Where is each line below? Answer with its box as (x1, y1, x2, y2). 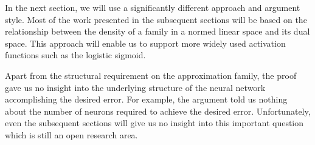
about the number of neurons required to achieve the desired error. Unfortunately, (5, 104, 311, 117)
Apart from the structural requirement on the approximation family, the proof (5, 69, 297, 81)
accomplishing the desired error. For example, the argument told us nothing (5, 93, 288, 106)
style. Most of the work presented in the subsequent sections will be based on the (5, 13, 307, 25)
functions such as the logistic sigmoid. (5, 49, 146, 61)
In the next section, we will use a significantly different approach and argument (5, 1, 300, 13)
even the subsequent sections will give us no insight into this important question (5, 116, 304, 129)
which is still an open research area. (5, 128, 138, 141)
